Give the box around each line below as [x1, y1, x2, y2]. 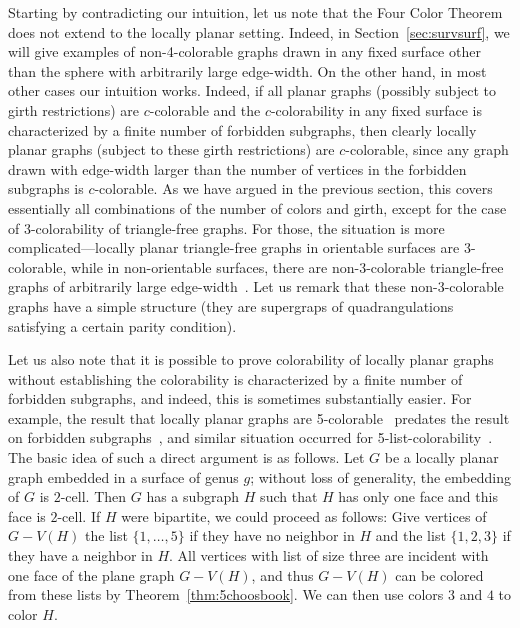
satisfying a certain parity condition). [8, 315, 237, 336]
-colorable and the [149, 99, 261, 120]
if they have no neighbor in [189, 525, 355, 546]
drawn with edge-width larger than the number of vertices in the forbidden [8, 158, 467, 179]
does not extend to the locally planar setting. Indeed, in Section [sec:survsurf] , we [8, 21, 510, 42]
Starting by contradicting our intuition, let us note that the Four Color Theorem [8, 2, 503, 22]
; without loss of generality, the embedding [250, 466, 511, 487]
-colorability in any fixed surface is [270, 99, 482, 120]
